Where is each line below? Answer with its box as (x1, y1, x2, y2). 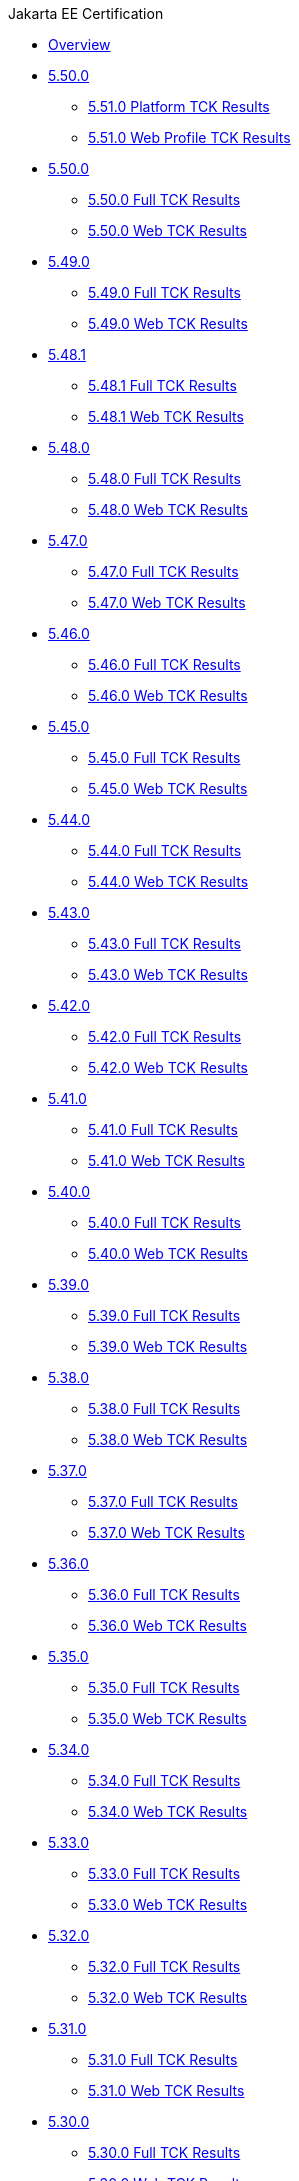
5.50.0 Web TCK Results (88, 222, 248, 239)
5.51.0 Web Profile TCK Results (88, 129, 291, 146)
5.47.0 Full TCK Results (88, 563, 239, 580)
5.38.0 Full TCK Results (88, 1400, 241, 1417)
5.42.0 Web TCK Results (88, 1059, 249, 1076)
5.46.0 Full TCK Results (88, 656, 241, 673)
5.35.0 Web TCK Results (88, 1710, 247, 1727)
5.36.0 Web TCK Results (88, 1617, 247, 1634)
